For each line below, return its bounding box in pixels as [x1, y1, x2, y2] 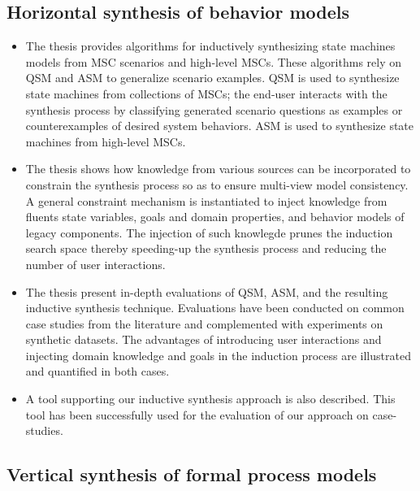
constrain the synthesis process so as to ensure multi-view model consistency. [25, 176, 409, 193]
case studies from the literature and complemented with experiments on [25, 315, 383, 332]
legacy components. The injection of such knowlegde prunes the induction [25, 224, 393, 241]
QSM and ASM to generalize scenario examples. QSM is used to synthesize [25, 69, 400, 86]
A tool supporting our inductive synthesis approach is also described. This [25, 390, 396, 407]
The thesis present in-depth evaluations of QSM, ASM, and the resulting [25, 283, 388, 300]
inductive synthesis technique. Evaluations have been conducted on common [25, 299, 405, 316]
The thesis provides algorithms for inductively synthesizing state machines [25, 37, 396, 54]
